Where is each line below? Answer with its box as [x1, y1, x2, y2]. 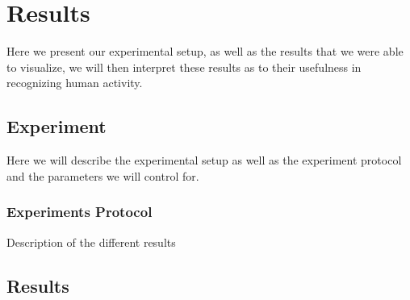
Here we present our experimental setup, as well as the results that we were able [6, 43, 404, 60]
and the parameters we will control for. [6, 167, 199, 184]
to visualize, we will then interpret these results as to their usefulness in [6, 58, 362, 75]
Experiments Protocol [6, 202, 153, 222]
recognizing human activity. [6, 74, 143, 91]
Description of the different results [6, 233, 176, 250]
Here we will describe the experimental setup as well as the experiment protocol [6, 152, 402, 169]
